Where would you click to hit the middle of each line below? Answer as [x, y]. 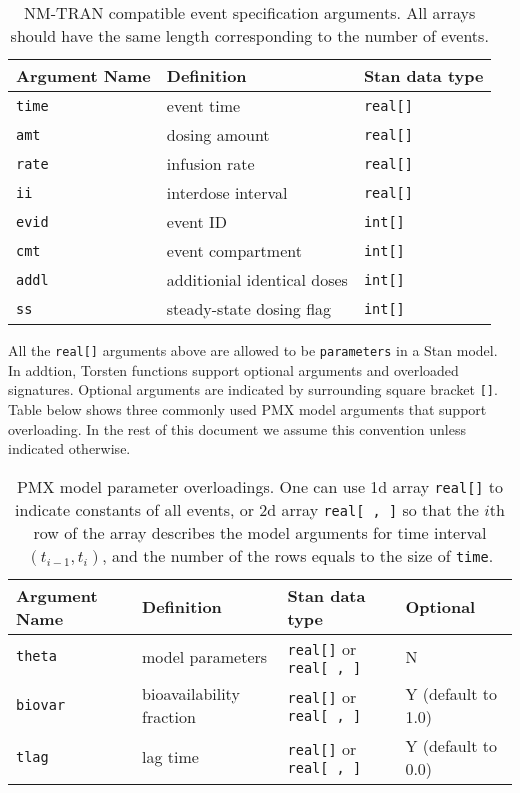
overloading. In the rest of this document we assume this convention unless [237, 428]
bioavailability [191, 693]
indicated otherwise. [69, 448]
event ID [196, 221]
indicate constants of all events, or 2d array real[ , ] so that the [247, 509]
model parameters [205, 656]
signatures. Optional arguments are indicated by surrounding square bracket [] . [253, 389]
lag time [170, 757]
